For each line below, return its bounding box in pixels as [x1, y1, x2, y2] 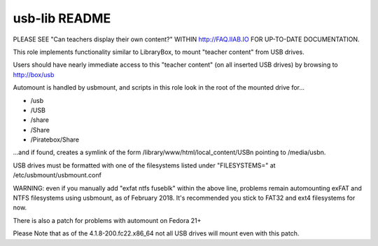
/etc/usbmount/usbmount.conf [13, 171, 101, 179]
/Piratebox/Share [30, 135, 80, 144]
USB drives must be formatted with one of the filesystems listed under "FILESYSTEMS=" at [13, 161, 276, 170]
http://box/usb [13, 70, 55, 78]
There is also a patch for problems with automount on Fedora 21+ [13, 216, 202, 224]
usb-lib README [13, 11, 111, 26]
